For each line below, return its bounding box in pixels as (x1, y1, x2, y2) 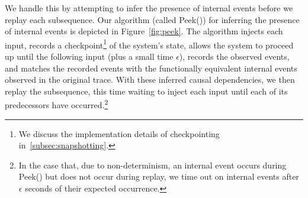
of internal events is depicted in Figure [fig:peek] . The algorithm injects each (5, 25, 283, 37)
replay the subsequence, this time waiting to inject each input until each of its (5, 85, 288, 97)
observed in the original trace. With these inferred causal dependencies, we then (5, 73, 295, 86)
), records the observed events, (179, 50, 290, 63)
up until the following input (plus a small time (5, 50, 174, 63)
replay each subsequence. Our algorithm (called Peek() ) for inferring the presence (5, 13, 300, 25)
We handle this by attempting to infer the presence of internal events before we (5, 2, 293, 14)
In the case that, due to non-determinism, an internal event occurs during (18, 158, 287, 171)
